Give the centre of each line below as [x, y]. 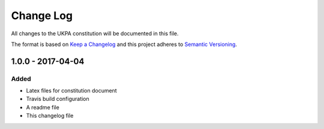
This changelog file [50, 116]
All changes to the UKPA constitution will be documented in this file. [95, 33]
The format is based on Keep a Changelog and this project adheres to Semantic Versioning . [124, 44]
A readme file [43, 107]
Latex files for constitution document [71, 91]
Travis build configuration [58, 99]
